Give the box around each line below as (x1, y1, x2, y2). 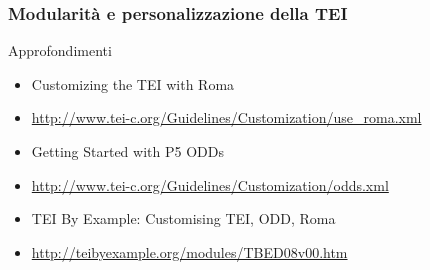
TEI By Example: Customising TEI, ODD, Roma (31, 208, 336, 229)
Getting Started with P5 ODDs (31, 141, 224, 161)
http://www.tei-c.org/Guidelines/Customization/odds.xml (31, 174, 389, 195)
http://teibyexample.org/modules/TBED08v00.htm (31, 241, 348, 262)
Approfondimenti (8, 40, 112, 61)
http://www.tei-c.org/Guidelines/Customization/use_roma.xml (31, 107, 422, 128)
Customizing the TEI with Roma (31, 73, 235, 94)
